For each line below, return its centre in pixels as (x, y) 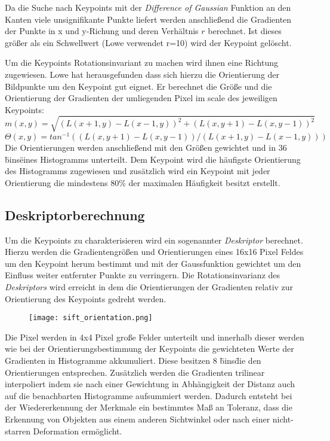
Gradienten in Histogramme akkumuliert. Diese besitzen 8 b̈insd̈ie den (133, 360)
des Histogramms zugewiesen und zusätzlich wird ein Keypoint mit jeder (138, 171)
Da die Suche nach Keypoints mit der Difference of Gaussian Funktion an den (148, 7)
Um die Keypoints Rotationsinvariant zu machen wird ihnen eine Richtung (141, 63)
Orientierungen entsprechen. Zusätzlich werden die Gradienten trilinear (135, 372)
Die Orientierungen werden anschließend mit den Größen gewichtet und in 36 (146, 147)
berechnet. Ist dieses (245, 31)
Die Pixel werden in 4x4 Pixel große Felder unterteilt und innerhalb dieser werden (155, 337)
